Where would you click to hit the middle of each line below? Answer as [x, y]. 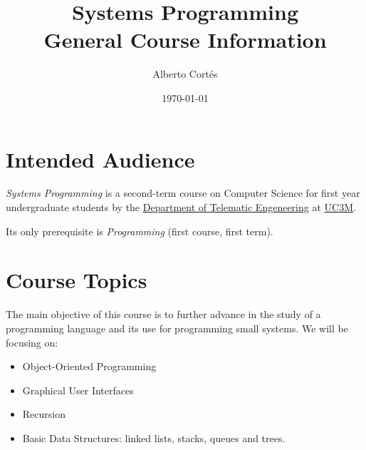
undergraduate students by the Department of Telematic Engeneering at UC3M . [181, 207]
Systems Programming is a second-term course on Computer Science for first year [183, 193]
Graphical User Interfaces [78, 390]
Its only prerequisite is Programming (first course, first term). [140, 231]
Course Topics [77, 280]
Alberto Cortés [185, 74]
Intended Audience [100, 159]
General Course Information [185, 40]
